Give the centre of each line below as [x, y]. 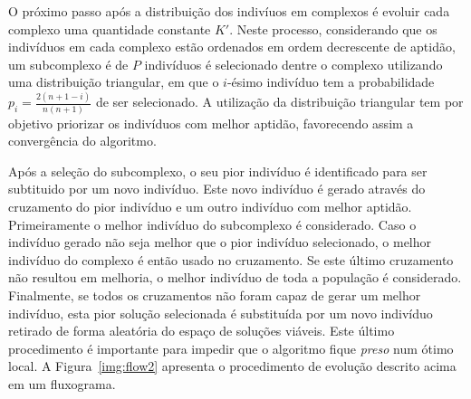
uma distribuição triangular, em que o [114, 82]
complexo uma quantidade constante [110, 28]
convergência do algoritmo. [82, 141]
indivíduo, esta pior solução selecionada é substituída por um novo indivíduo [221, 313]
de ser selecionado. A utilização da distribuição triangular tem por [279, 102]
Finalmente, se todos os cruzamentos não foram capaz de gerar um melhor [215, 294]
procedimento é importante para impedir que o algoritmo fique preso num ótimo [231, 348]
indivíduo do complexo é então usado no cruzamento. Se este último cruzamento [231, 259]
